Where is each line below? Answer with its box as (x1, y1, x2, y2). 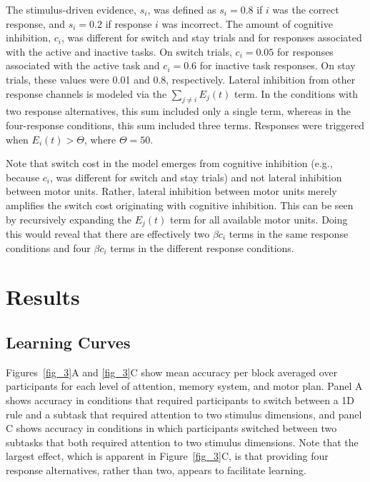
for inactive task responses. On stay (199, 58, 356, 73)
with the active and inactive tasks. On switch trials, (6, 44, 232, 59)
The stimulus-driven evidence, (6, 2, 136, 16)
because (6, 169, 40, 184)
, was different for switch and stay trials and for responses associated (61, 30, 362, 45)
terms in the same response (229, 226, 349, 241)
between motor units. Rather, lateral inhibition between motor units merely (6, 184, 337, 199)
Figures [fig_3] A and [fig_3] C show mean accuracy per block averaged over (6, 364, 338, 379)
